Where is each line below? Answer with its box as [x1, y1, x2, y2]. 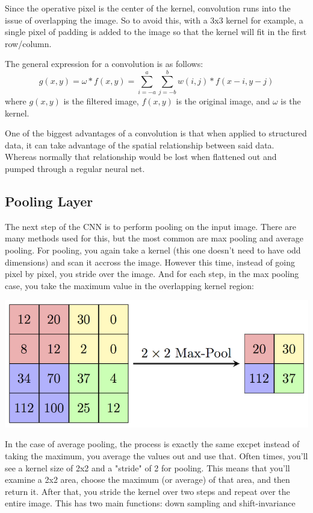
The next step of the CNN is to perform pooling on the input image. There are [5, 220, 297, 232]
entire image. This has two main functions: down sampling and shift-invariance [5, 497, 296, 509]
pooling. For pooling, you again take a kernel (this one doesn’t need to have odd [5, 244, 301, 256]
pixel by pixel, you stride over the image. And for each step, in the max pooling [5, 267, 299, 280]
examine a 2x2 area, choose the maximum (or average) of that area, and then [5, 473, 290, 486]
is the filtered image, [63, 95, 139, 107]
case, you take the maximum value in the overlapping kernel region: [5, 279, 254, 292]
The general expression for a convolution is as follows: [5, 57, 203, 70]
